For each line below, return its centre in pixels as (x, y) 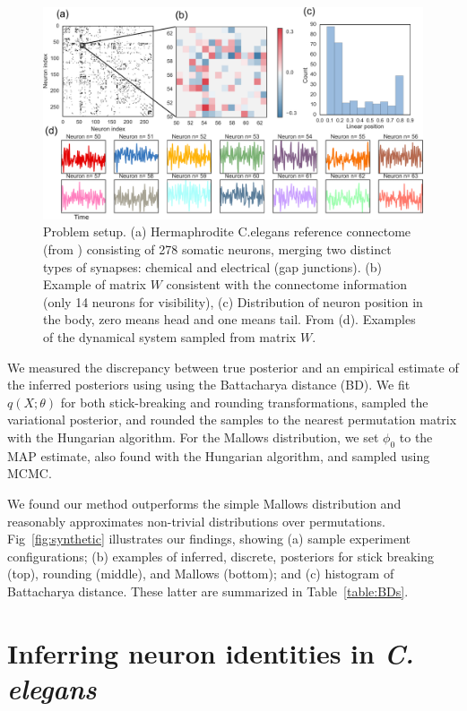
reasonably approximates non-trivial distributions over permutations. (196, 521)
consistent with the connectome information (287, 284)
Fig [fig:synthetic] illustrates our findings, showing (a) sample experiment (209, 539)
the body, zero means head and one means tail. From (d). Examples (229, 319)
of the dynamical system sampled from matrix (170, 337)
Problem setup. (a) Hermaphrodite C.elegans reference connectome (227, 231)
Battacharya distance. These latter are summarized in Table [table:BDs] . (208, 591)
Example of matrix (95, 284)
